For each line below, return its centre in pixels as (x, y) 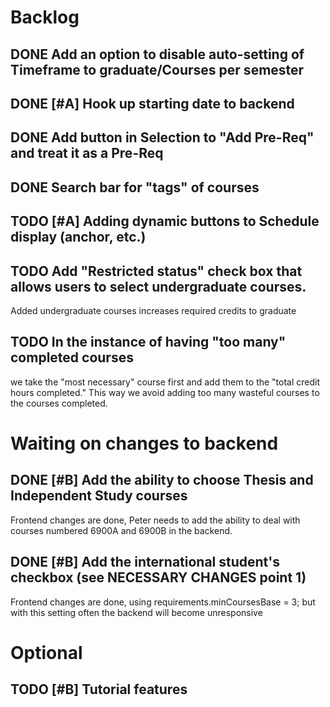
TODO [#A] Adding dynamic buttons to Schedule (165, 221)
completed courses (72, 357)
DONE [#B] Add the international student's (145, 562)
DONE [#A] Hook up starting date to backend (152, 103)
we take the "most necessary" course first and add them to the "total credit (165, 382)
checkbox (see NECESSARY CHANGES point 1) (158, 577)
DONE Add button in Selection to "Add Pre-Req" (162, 137)
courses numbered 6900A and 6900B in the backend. (121, 530)
